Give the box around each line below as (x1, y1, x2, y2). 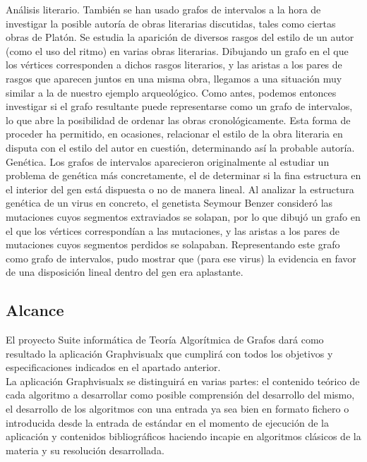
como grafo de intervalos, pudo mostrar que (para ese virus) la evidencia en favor (6, 250, 356, 265)
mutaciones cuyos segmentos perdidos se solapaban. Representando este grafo (6, 237, 340, 252)
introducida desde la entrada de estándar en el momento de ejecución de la (6, 415, 329, 430)
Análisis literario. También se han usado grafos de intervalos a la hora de (6, 2, 321, 16)
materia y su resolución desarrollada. (6, 442, 164, 457)
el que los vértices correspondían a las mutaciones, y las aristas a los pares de (6, 223, 340, 238)
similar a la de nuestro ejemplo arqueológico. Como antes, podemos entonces (6, 85, 337, 99)
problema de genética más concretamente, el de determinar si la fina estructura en (6, 168, 361, 183)
